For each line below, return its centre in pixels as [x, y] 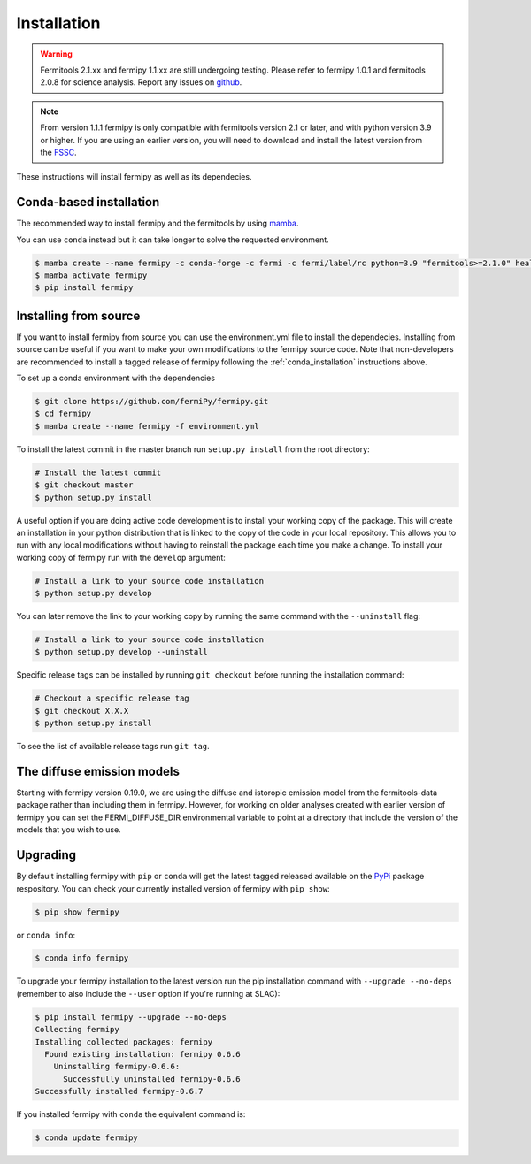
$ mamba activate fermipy [91, 275]
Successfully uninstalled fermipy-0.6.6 [152, 1079]
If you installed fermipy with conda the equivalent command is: [131, 1114]
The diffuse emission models [98, 771]
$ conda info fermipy [82, 958]
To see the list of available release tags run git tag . [113, 747]
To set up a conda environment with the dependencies [116, 378]
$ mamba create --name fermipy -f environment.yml [147, 426]
